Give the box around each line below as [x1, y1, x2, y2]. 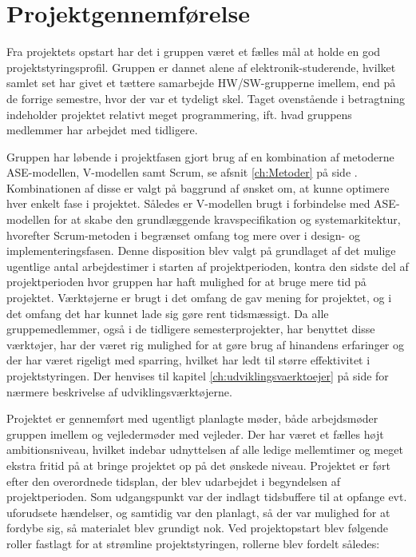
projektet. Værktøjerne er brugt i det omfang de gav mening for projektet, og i [6, 289, 392, 306]
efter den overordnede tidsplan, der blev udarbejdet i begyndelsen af [6, 472, 341, 489]
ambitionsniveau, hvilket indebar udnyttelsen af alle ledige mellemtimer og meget [6, 441, 403, 458]
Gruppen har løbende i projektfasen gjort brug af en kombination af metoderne [6, 148, 394, 165]
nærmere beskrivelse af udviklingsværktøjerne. [6, 383, 232, 400]
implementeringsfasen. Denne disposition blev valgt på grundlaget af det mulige [6, 242, 396, 259]
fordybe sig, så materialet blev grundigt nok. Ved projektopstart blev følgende [6, 519, 389, 536]
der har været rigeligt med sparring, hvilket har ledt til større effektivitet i [6, 352, 370, 368]
